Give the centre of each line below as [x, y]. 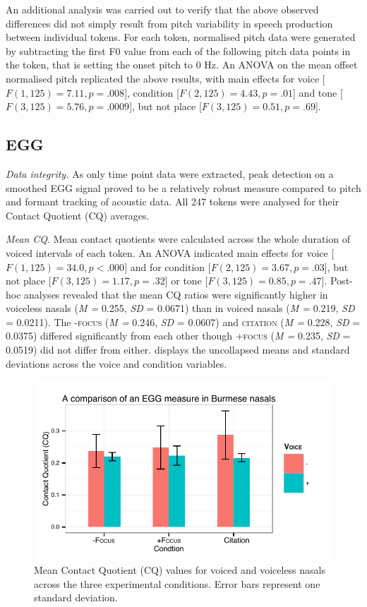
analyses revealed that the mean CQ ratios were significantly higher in [176, 294]
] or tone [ [186, 281]
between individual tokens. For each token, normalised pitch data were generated [181, 37]
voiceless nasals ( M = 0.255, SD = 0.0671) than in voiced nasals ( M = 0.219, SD [180, 308]
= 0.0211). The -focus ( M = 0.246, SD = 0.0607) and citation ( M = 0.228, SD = [183, 321]
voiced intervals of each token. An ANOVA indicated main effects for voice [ [170, 252]
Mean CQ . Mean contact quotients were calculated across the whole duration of [178, 239]
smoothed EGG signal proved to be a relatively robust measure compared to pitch [183, 187]
